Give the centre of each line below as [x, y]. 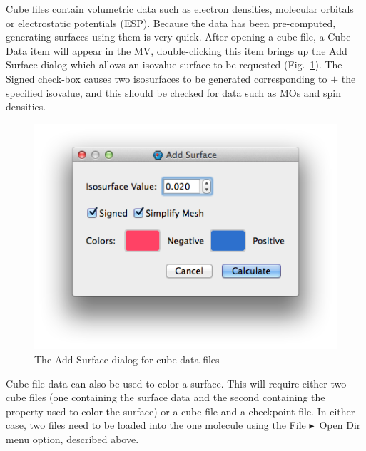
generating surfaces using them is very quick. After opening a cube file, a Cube [178, 37]
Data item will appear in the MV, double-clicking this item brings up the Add [177, 50]
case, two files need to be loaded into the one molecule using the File [156, 425]
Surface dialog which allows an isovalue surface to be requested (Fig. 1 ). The [174, 64]
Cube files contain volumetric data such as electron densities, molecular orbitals [180, 9]
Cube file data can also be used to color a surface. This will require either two [176, 383]
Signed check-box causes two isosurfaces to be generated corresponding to [167, 78]
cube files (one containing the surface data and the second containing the [166, 397]
